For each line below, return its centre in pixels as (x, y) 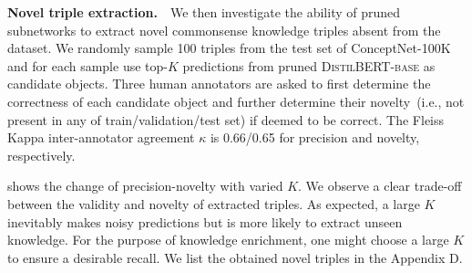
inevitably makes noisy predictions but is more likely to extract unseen (205, 221)
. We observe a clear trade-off (380, 186)
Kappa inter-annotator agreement (101, 137)
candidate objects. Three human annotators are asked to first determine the (219, 84)
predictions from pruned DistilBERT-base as (309, 65)
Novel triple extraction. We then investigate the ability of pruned (204, 12)
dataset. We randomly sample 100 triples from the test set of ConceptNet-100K (229, 48)
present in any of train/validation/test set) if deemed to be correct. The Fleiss (226, 119)
